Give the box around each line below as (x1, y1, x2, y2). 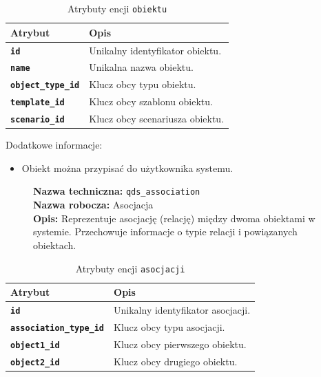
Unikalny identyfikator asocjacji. (114, 303, 251, 317)
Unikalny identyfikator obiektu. (89, 43, 222, 57)
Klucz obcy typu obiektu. (89, 77, 196, 91)
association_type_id (10, 323, 105, 333)
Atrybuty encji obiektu (67, 1, 167, 15)
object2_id (10, 357, 60, 367)
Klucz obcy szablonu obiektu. (89, 94, 213, 109)
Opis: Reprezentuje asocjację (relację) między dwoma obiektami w (33, 211, 315, 225)
